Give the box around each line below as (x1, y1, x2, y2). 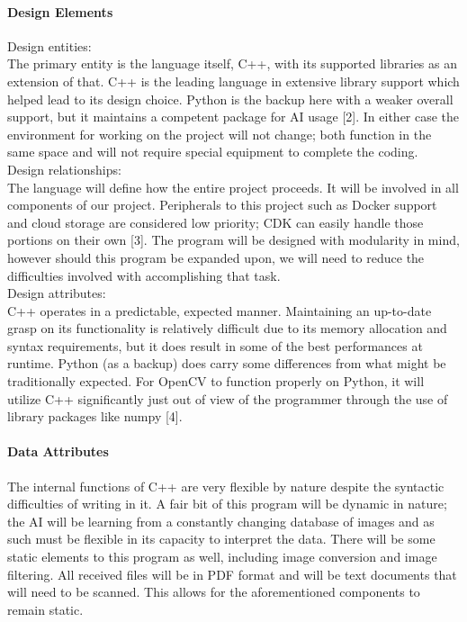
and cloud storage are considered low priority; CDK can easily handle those (7, 212, 424, 231)
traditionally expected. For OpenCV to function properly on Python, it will (7, 372, 425, 391)
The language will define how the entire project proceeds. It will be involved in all (7, 177, 459, 196)
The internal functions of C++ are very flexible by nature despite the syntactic (7, 476, 445, 495)
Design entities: (7, 36, 92, 55)
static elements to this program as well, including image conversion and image (7, 547, 437, 566)
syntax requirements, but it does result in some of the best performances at (7, 336, 423, 355)
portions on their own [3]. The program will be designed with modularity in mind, (7, 230, 460, 249)
